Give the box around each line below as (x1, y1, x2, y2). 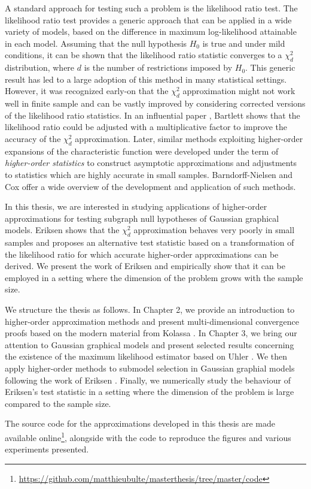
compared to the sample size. (5, 397, 111, 409)
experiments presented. (5, 443, 89, 455)
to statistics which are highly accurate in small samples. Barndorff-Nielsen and (5, 168, 293, 180)
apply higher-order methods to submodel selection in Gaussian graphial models (5, 362, 295, 375)
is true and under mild (202, 37, 285, 49)
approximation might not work (182, 84, 295, 97)
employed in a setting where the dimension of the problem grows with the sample (5, 271, 303, 283)
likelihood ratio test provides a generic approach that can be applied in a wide (5, 13, 292, 26)
